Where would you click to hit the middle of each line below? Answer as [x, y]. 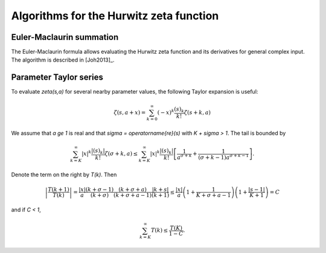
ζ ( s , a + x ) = [130, 112]
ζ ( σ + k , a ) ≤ [121, 154]
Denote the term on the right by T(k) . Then [64, 175]
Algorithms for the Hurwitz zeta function [115, 16]
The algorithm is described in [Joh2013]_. [63, 60]
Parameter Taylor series [57, 78]
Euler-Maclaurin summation [65, 37]
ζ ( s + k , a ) [197, 112]
